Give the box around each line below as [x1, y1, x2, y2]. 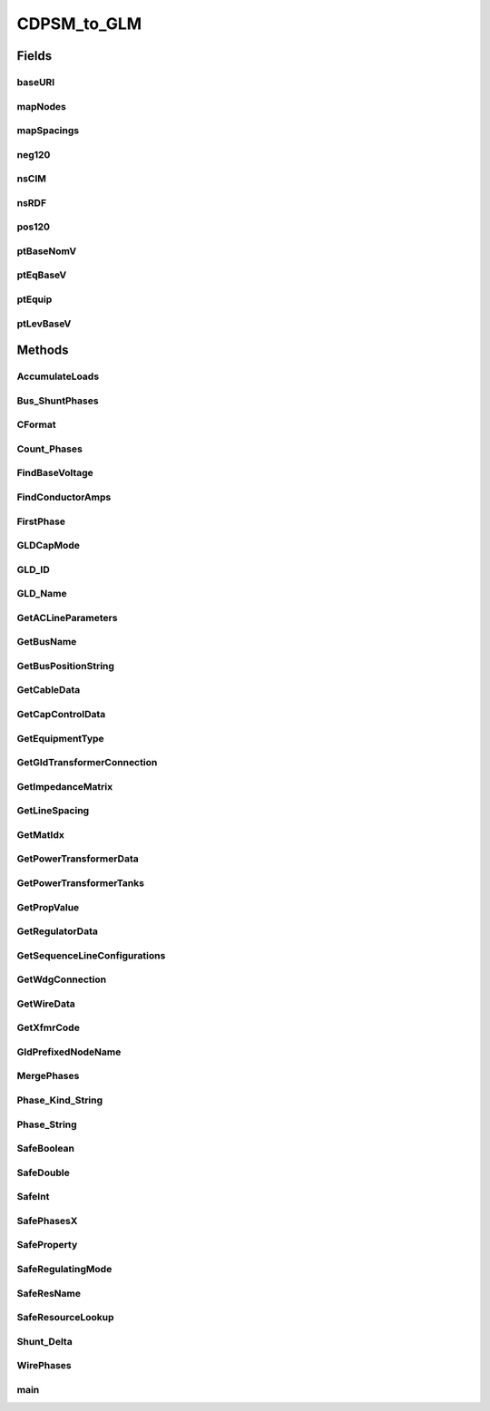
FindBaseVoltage [16, 467, 94, 480]
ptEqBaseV [16, 268, 67, 281]
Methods [16, 343, 69, 358]
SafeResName [16, 1287, 82, 1299]
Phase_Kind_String [16, 1094, 103, 1106]
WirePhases [16, 1359, 72, 1372]
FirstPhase [16, 515, 66, 528]
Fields [16, 48, 53, 63]
